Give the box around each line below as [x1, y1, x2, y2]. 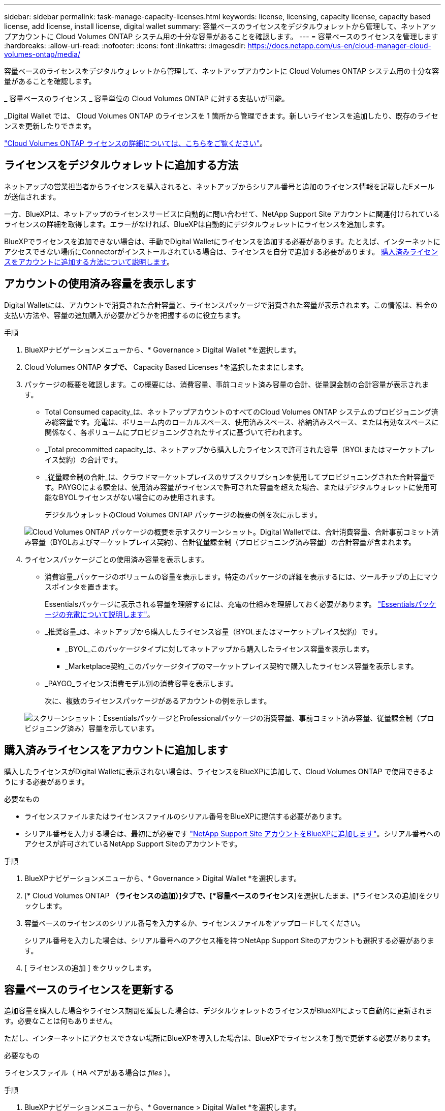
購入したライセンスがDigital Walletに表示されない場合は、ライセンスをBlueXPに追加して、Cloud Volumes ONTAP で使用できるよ [4, 767, 434, 776]
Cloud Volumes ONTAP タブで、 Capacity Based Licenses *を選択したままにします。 [24, 362, 308, 371]
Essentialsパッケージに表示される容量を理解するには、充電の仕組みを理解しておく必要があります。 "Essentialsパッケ [45, 599, 436, 608]
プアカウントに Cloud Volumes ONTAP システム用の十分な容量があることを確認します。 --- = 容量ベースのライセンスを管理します [4, 32, 438, 41]
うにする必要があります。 [4, 777, 89, 786]
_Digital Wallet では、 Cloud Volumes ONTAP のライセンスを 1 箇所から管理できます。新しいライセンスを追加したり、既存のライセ [4, 111, 438, 120]
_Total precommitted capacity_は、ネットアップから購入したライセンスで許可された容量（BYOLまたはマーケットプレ [45, 445, 435, 454]
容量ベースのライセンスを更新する [4, 983, 174, 996]
